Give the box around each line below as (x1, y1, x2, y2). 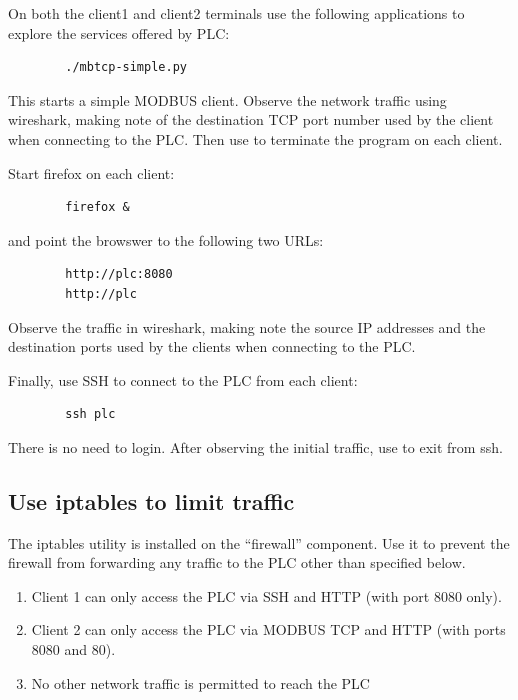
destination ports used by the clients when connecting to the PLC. (8, 336, 416, 357)
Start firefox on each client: (8, 162, 175, 183)
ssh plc (65, 407, 116, 422)
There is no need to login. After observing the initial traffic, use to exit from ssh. (8, 436, 503, 457)
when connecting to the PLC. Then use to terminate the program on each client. (8, 128, 503, 149)
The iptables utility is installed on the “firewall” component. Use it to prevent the (8, 532, 510, 553)
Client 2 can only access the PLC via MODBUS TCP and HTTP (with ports (31, 619, 506, 640)
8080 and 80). (31, 639, 116, 660)
